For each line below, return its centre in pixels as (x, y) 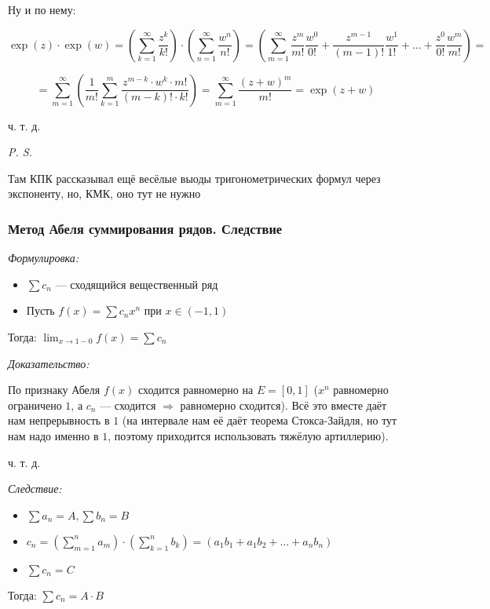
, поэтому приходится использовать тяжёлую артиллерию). (248, 435)
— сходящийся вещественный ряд (137, 284)
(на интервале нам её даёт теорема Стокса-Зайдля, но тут (260, 420)
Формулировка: (44, 258)
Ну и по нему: (42, 9)
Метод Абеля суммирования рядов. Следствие (145, 228)
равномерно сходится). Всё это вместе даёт (283, 405)
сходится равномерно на (196, 390)
